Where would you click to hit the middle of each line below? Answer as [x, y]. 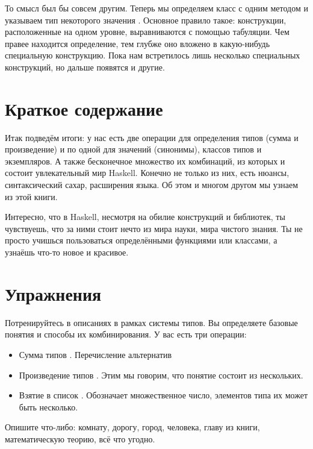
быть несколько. [48, 407]
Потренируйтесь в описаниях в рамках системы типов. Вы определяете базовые [151, 322]
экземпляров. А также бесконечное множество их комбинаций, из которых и [145, 161]
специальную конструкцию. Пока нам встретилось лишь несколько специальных [153, 55]
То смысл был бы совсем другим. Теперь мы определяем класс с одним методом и [156, 8]
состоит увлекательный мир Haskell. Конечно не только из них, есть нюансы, [147, 173]
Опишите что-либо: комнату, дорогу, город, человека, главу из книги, [132, 427]
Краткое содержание [84, 108]
